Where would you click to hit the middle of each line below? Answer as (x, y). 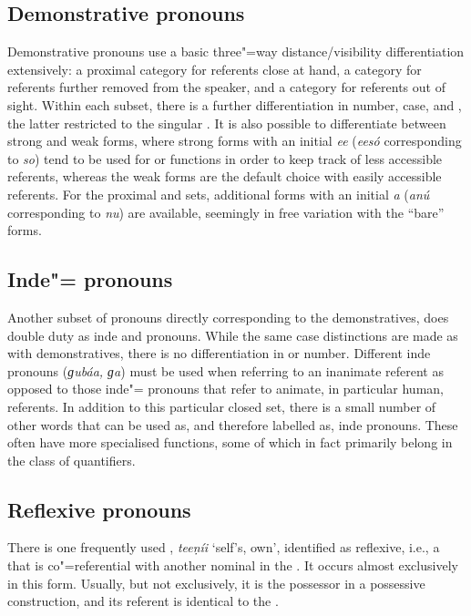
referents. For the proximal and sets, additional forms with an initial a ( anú (219, 194)
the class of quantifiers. (72, 460)
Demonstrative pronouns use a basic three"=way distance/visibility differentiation (236, 51)
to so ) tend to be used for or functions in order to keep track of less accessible (225, 158)
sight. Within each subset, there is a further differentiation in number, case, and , (235, 104)
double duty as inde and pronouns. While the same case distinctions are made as (233, 335)
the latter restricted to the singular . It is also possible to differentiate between (227, 123)
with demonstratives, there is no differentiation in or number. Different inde (219, 353)
